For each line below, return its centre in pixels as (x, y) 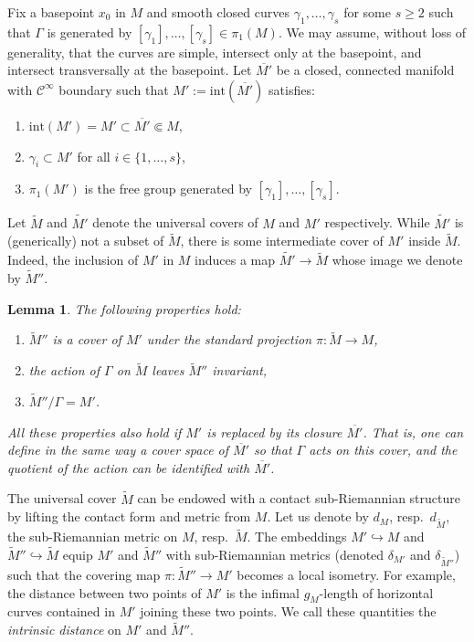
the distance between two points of (105, 592)
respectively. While (377, 222)
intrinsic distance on (64, 630)
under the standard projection (229, 339)
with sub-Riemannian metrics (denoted (275, 555)
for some (367, 12)
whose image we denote (397, 260)
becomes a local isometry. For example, (346, 574)
